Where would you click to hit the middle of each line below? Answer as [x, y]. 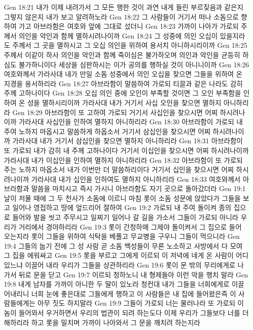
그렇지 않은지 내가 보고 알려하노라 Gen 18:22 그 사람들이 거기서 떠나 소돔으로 [121, 16]
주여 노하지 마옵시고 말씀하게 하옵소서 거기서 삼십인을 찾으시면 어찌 [107, 131]
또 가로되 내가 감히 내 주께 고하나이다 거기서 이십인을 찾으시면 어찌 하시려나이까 [126, 150]
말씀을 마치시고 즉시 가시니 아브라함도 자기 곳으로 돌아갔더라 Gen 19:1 [138, 188]
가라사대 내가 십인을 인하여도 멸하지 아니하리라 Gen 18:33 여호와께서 [136, 179]
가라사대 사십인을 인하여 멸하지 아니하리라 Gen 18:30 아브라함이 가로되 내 [131, 122]
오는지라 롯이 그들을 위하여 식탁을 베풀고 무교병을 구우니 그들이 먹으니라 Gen [122, 236]
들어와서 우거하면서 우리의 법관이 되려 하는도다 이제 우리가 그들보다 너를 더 [134, 312]
